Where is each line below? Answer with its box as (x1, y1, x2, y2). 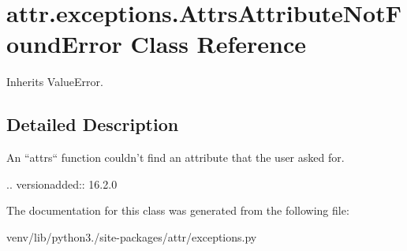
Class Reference (130, 28, 307, 60)
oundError (6, 28, 122, 60)
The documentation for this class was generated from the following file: (6, 202, 349, 219)
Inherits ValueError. (6, 73, 103, 90)
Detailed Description (6, 112, 179, 137)
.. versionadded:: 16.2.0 (6, 175, 118, 192)
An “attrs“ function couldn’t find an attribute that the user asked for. (6, 149, 345, 166)
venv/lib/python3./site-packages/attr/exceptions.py (6, 228, 257, 245)
